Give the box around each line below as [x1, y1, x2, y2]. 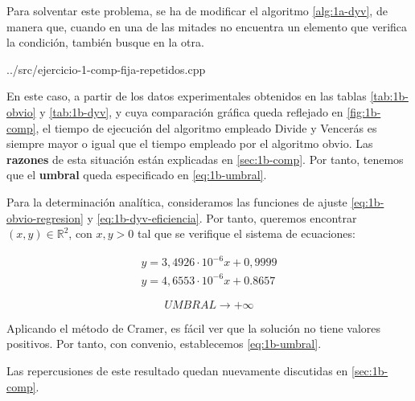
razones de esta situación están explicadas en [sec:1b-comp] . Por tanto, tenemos [6, 150, 404, 167]
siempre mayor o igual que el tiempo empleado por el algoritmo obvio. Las [6, 135, 373, 152]
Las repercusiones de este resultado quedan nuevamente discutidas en [6, 362, 348, 378]
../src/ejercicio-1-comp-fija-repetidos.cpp [6, 60, 206, 77]
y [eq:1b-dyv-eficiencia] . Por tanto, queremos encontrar [87, 209, 357, 226]
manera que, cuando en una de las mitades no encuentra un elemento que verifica [6, 18, 408, 35]
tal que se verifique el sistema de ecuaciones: [137, 225, 355, 242]
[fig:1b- [347, 103, 381, 120]
